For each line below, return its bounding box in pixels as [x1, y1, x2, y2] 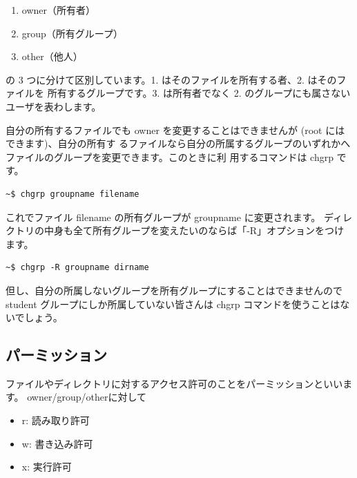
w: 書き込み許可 [21, 436, 93, 450]
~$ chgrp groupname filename [6, 189, 139, 199]
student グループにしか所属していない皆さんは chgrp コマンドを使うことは [6, 296, 340, 311]
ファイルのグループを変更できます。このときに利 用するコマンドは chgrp [6, 149, 334, 164]
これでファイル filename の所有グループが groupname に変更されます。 [6, 209, 321, 224]
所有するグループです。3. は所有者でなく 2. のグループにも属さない [47, 86, 351, 100]
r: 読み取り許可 [21, 413, 90, 428]
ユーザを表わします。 [6, 99, 102, 113]
